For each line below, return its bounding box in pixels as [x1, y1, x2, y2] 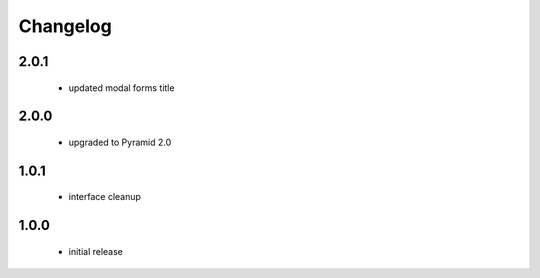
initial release [68, 245, 124, 257]
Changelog [18, 15, 112, 37]
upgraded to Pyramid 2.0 [68, 136, 172, 148]
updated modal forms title [68, 81, 175, 94]
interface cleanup [68, 191, 142, 203]
